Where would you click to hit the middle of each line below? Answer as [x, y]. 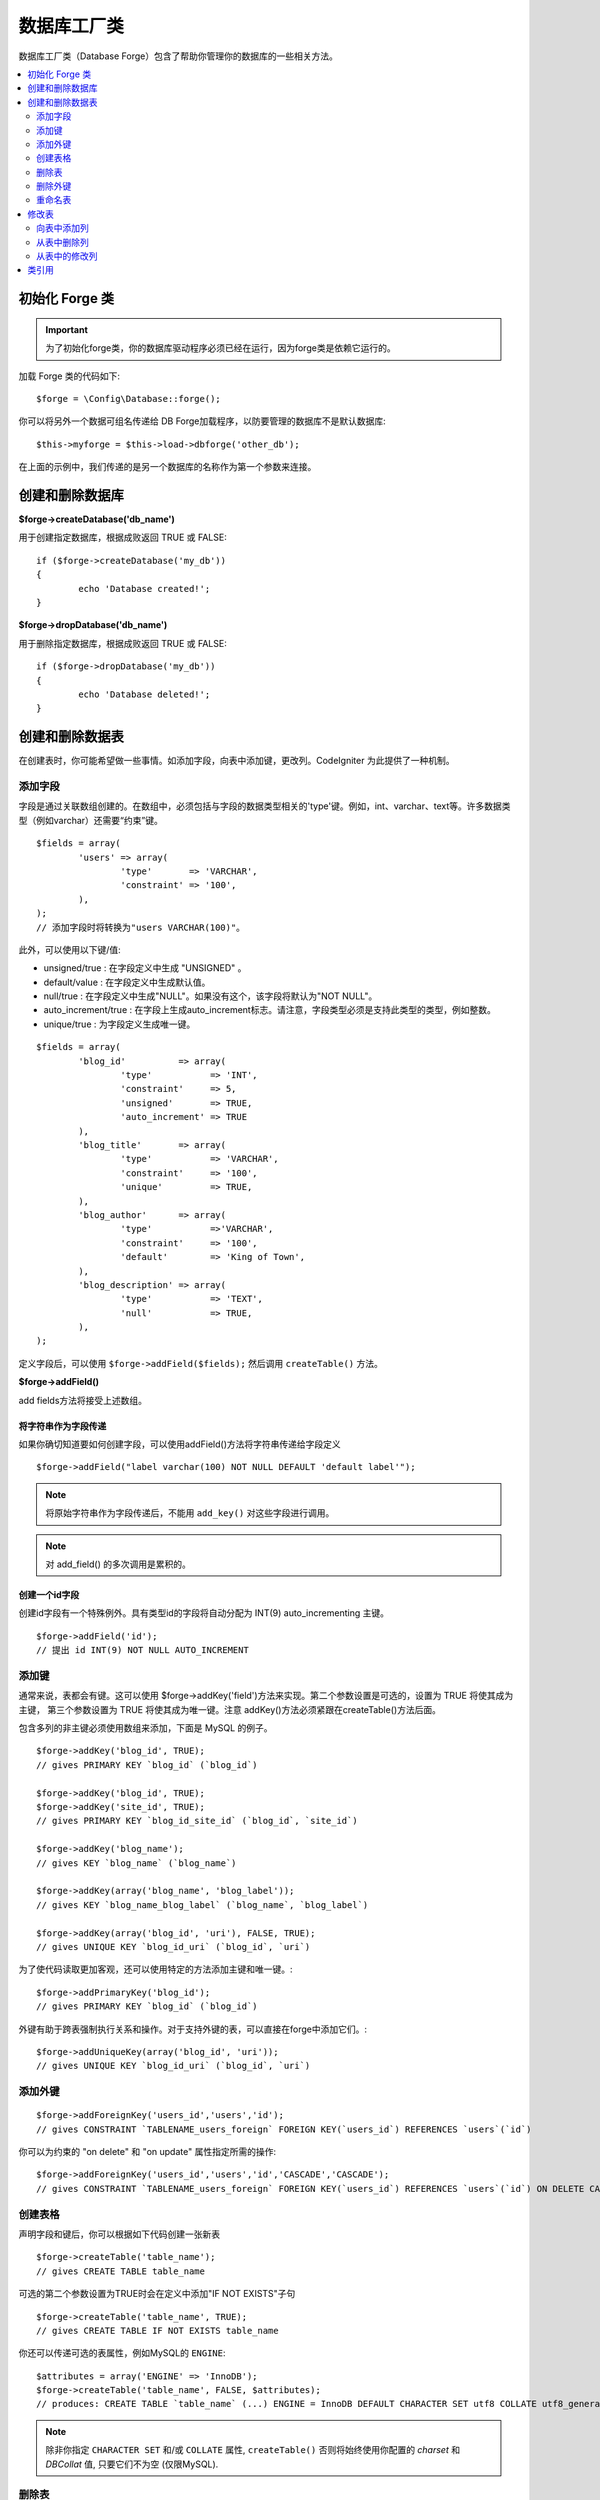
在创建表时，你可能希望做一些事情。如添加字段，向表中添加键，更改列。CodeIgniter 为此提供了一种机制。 [236, 761]
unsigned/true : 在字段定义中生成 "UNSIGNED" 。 [145, 968]
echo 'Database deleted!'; [144, 694]
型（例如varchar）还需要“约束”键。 [91, 820]
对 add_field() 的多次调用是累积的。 [118, 1564]
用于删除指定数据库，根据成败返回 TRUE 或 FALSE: [122, 643]
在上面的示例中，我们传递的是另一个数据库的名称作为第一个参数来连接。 [167, 467]
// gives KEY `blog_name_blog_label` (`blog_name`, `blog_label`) [202, 1904]
